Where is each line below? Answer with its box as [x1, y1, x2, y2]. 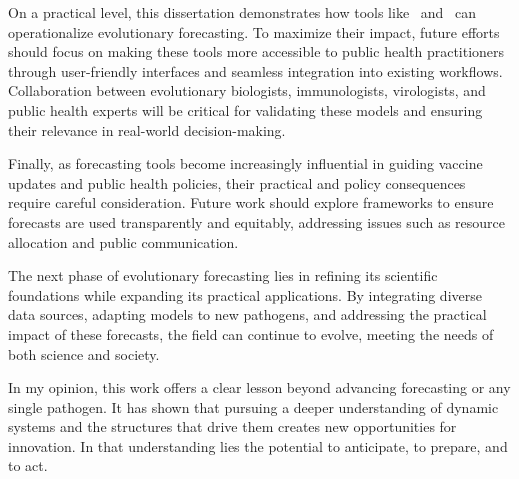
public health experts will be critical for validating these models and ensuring [8, 99, 483, 120]
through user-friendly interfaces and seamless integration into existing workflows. [8, 60, 503, 81]
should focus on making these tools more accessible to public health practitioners [8, 41, 505, 62]
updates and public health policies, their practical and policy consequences [8, 172, 466, 193]
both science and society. [8, 343, 160, 364]
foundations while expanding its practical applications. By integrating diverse [8, 284, 482, 305]
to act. [8, 455, 48, 476]
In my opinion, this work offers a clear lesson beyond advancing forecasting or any [8, 377, 511, 398]
